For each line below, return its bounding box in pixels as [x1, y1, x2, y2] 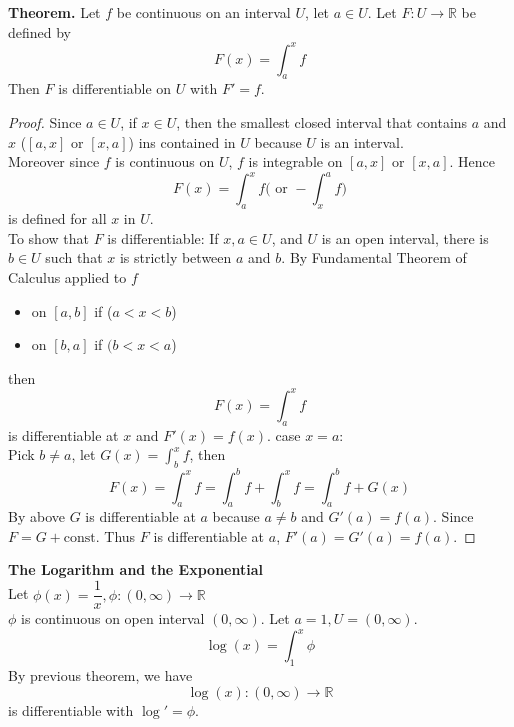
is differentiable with [8, 699, 134, 720]
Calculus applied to [8, 266, 127, 287]
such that [45, 247, 103, 268]
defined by [8, 21, 72, 42]
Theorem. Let [8, 2, 101, 22]
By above [8, 506, 65, 527]
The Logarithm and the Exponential [8, 559, 263, 580]
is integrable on [248, 151, 343, 172]
